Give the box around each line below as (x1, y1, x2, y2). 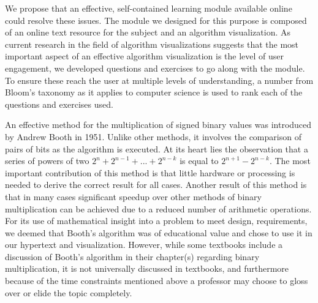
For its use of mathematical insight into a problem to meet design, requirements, (5, 214, 308, 227)
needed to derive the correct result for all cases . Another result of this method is (5, 178, 307, 191)
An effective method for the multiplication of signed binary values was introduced (5, 118, 312, 131)
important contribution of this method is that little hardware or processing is (5, 166, 295, 179)
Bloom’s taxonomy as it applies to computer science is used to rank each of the (5, 86, 303, 99)
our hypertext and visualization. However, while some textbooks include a (5, 238, 283, 251)
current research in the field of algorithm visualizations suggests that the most (5, 37, 299, 50)
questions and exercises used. (5, 97, 113, 110)
